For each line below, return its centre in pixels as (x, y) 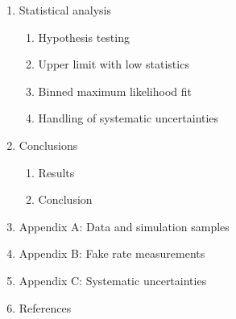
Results (56, 172)
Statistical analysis (65, 10)
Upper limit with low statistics (114, 64)
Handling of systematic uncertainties (128, 118)
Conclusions (48, 145)
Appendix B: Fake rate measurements (112, 253)
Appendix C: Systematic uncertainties (113, 280)
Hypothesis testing (84, 37)
